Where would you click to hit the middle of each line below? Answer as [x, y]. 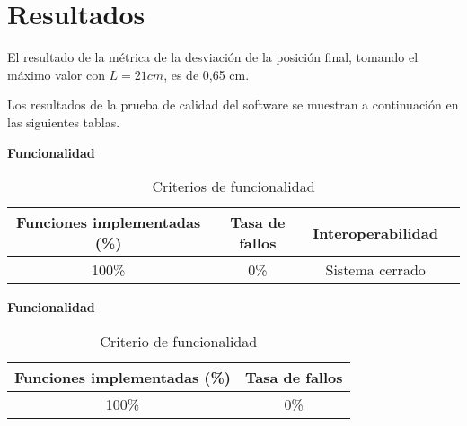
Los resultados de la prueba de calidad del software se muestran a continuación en [233, 104]
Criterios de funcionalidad [233, 187]
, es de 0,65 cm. [207, 74]
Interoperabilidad [375, 232]
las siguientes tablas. [64, 122]
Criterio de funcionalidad [179, 341]
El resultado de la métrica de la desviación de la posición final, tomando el [213, 57]
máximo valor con [56, 74]
